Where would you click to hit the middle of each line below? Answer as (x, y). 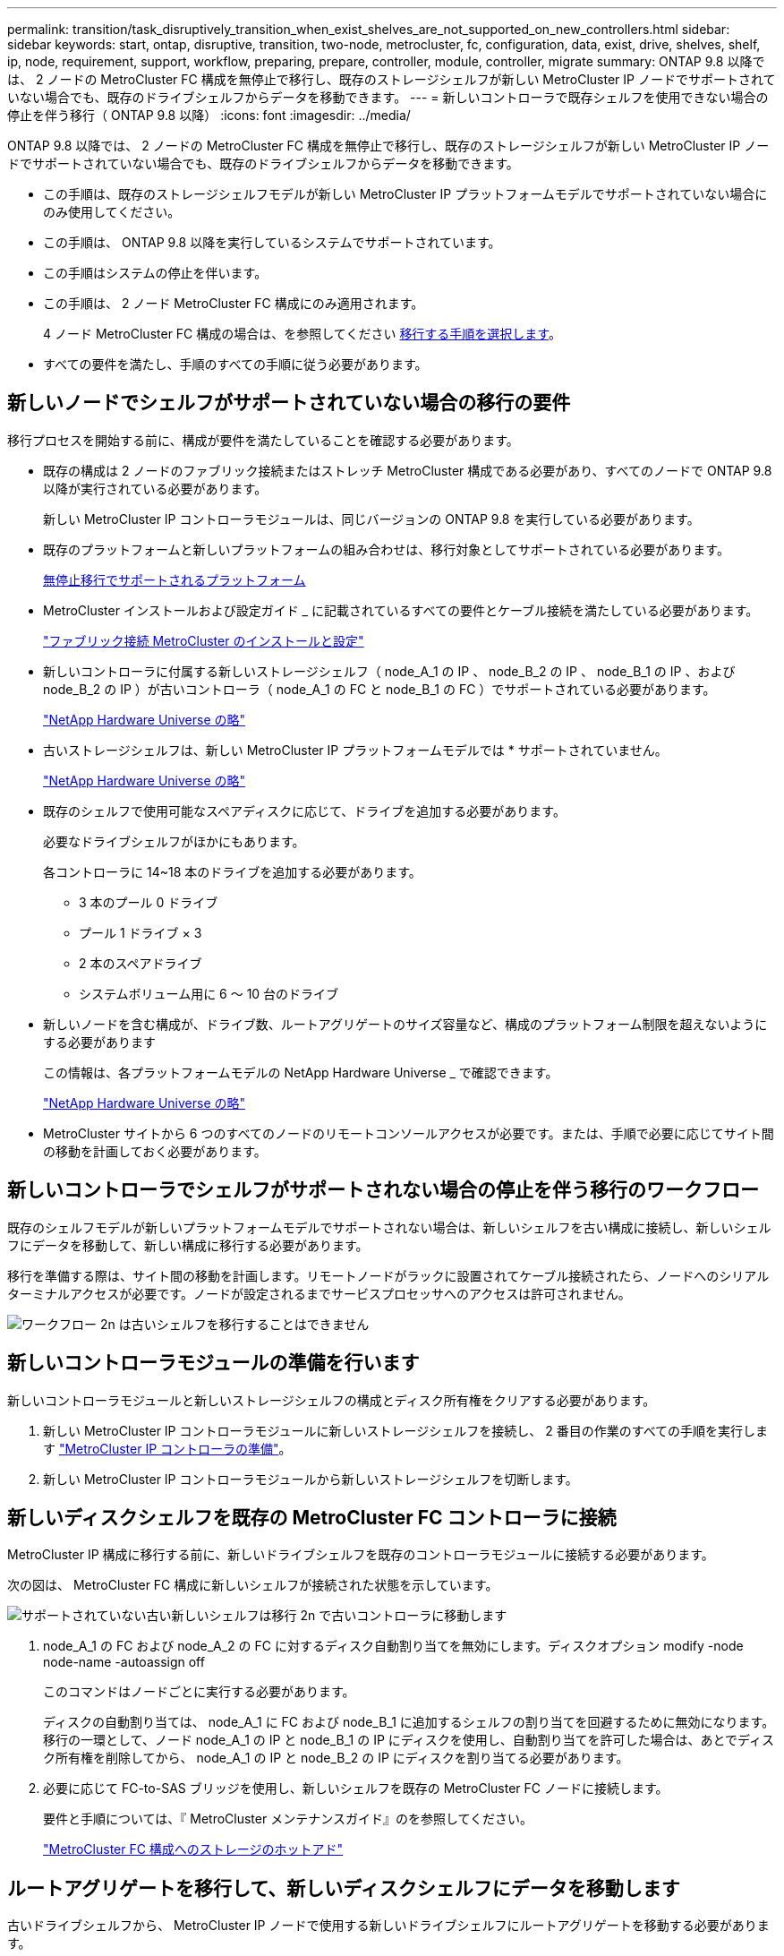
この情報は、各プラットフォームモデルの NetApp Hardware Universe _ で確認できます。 (301, 1072)
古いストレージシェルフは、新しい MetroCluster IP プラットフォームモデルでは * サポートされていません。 (355, 750)
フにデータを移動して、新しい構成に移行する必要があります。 (188, 1245)
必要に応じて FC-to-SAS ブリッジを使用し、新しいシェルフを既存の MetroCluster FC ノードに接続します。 (356, 1789)
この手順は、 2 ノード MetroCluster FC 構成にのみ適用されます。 (234, 303)
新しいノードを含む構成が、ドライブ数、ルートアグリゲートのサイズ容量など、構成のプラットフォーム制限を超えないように (405, 1024)
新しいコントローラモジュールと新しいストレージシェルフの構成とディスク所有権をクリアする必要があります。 (332, 1400)
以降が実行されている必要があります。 (155, 488)
